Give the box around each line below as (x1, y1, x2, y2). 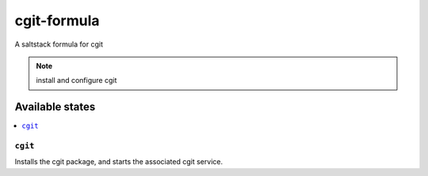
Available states (14, 100, 96, 114)
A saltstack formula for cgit (14, 39, 103, 49)
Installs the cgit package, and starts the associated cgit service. (14, 157, 224, 167)
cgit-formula (14, 12, 100, 29)
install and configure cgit (36, 76, 117, 85)
